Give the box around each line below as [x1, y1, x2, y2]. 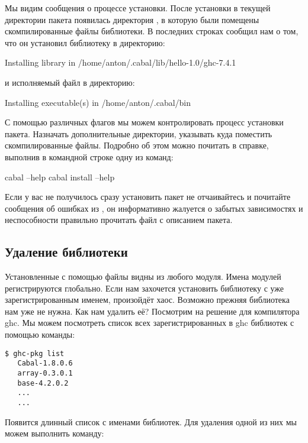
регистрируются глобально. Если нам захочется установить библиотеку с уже [5, 282, 284, 294]
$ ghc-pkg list [5, 349, 65, 358]
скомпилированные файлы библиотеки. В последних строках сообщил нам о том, [5, 25, 299, 37]
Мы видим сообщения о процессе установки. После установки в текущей [5, 2, 271, 14]
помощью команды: [5, 328, 75, 341]
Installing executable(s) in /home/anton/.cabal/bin [5, 96, 191, 108]
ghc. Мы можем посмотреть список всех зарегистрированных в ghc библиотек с [5, 316, 294, 329]
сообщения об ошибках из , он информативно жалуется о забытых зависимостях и [5, 202, 303, 214]
